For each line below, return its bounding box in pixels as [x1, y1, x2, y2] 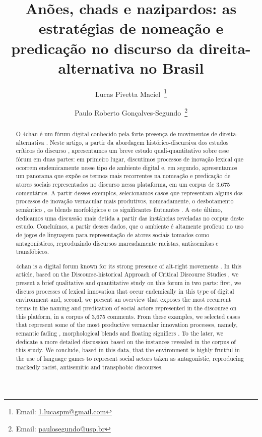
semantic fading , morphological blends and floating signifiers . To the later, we [16, 329, 224, 337]
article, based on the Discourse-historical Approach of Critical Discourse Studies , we [16, 270, 239, 279]
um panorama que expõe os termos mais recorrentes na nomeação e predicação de [16, 172, 231, 180]
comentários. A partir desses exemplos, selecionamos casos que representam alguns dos [16, 188, 243, 197]
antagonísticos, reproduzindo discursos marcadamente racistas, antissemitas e [16, 239, 219, 247]
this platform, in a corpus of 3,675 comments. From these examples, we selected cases [16, 312, 240, 320]
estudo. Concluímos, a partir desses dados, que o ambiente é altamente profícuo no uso [16, 222, 244, 231]
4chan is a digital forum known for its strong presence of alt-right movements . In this [16, 261, 241, 270]
